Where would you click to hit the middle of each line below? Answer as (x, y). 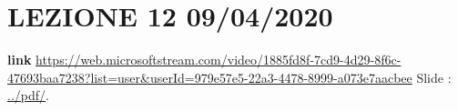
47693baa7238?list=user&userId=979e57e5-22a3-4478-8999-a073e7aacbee (210, 77)
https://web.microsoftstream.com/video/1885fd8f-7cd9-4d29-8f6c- (219, 60)
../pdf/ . (28, 95)
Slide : (434, 77)
